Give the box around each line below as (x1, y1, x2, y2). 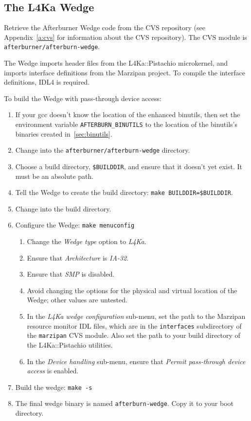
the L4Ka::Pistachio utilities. (27, 339, 113, 350)
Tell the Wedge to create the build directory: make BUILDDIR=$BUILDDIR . (15, 187, 233, 197)
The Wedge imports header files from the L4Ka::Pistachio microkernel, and (4, 58, 228, 68)
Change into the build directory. (15, 203, 111, 213)
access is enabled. (27, 366, 79, 376)
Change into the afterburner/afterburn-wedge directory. (15, 145, 190, 155)
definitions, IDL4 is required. (4, 77, 90, 87)
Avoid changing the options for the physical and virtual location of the (27, 285, 237, 295)
